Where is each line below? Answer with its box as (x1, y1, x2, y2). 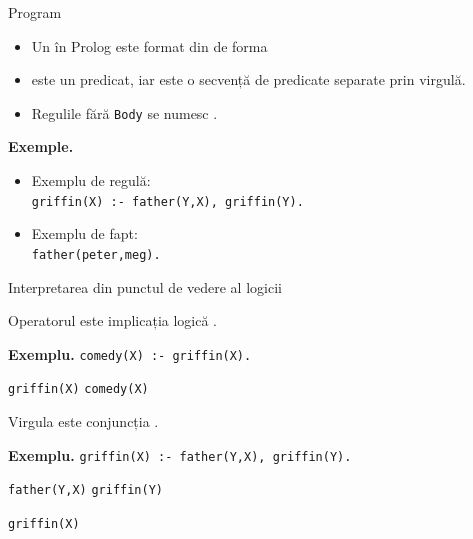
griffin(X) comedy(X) (8, 382, 149, 397)
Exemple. (8, 136, 74, 157)
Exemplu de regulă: (31, 170, 151, 191)
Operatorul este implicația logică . (8, 310, 217, 331)
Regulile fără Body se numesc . (31, 102, 218, 123)
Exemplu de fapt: (31, 223, 138, 244)
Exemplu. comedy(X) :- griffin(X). (8, 343, 252, 364)
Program (8, 2, 62, 22)
